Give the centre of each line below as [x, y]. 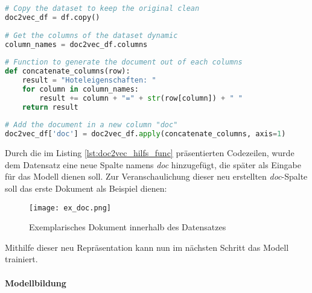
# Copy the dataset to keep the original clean [102, 8]
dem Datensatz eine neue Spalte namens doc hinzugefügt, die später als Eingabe [153, 164]
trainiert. [21, 259]
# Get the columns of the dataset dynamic [91, 35]
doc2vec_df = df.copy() [53, 17]
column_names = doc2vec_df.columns [76, 44]
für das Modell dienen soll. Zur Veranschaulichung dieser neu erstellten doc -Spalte [156, 176]
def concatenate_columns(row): [68, 71]
